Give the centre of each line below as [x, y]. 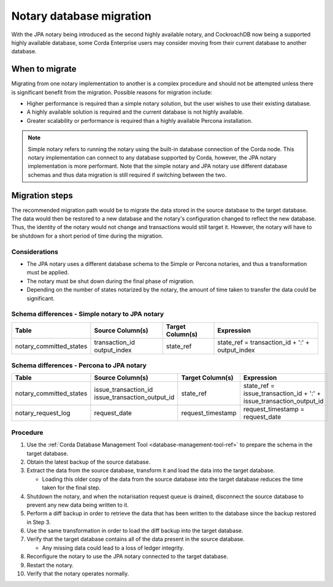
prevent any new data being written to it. [78, 505]
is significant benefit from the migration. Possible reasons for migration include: [112, 92]
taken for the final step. [71, 488]
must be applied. [48, 273]
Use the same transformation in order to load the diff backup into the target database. [135, 531]
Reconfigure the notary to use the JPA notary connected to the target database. [127, 556]
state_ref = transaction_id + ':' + [263, 342]
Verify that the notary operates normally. [78, 573]
